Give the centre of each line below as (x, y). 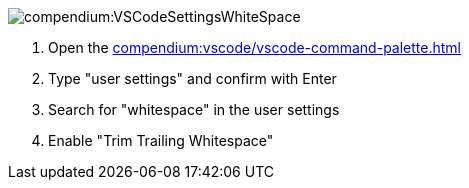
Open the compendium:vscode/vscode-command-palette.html (254, 47)
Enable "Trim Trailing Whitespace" (161, 140)
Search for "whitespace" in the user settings (194, 109)
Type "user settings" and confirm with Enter (192, 78)
